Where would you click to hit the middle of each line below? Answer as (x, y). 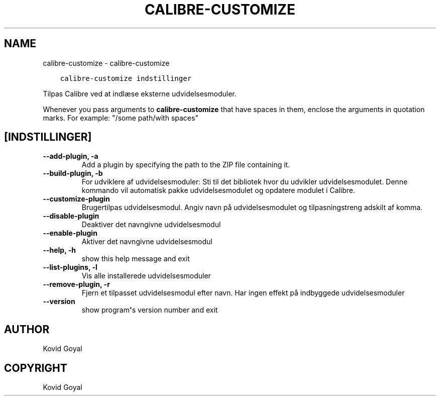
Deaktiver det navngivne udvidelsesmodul (151, 225)
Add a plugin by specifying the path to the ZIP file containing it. (186, 165)
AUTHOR (27, 329)
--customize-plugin (76, 199)
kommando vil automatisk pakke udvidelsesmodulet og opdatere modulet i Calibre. (218, 190)
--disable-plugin (71, 216)
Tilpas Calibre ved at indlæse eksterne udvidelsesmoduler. (140, 93)
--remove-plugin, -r (76, 284)
